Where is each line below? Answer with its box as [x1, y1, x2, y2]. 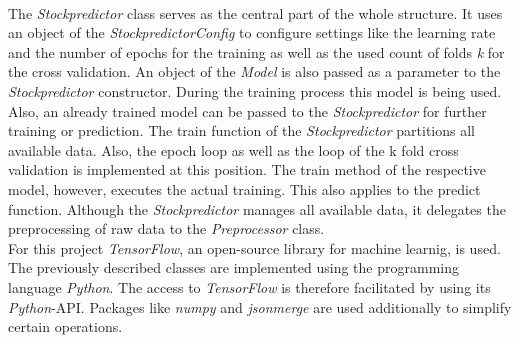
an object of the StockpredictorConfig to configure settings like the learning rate [8, 22, 496, 43]
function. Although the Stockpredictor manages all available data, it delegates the [8, 198, 506, 219]
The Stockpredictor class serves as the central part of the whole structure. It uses [8, 2, 503, 23]
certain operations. [8, 316, 123, 337]
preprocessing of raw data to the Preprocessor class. [8, 218, 325, 239]
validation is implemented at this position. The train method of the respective [8, 159, 486, 180]
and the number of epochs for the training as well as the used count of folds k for [8, 41, 505, 62]
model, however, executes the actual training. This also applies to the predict [8, 178, 481, 199]
